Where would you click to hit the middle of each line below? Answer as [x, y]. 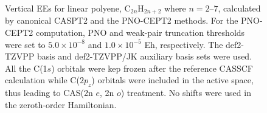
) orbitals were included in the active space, [172, 80]
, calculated [239, 8]
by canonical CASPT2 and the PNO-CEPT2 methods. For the [122, 20]
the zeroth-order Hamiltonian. [61, 104]
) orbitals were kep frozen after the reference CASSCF [152, 68]
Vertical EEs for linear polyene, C [68, 8]
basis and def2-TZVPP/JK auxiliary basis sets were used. [144, 56]
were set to [25, 44]
